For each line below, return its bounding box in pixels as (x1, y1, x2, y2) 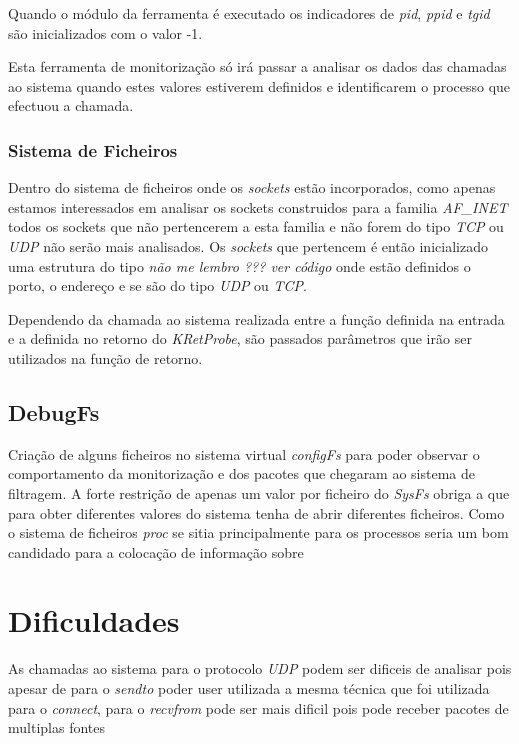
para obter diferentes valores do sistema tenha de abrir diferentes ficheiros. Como (8, 502, 505, 523)
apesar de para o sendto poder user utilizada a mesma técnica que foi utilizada (8, 678, 490, 699)
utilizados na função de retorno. (8, 347, 203, 368)
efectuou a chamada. (8, 95, 134, 116)
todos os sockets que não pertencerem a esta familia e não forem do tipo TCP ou (8, 216, 504, 237)
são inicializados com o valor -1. (8, 22, 203, 43)
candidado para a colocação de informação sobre (8, 541, 304, 562)
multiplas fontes (8, 717, 105, 738)
